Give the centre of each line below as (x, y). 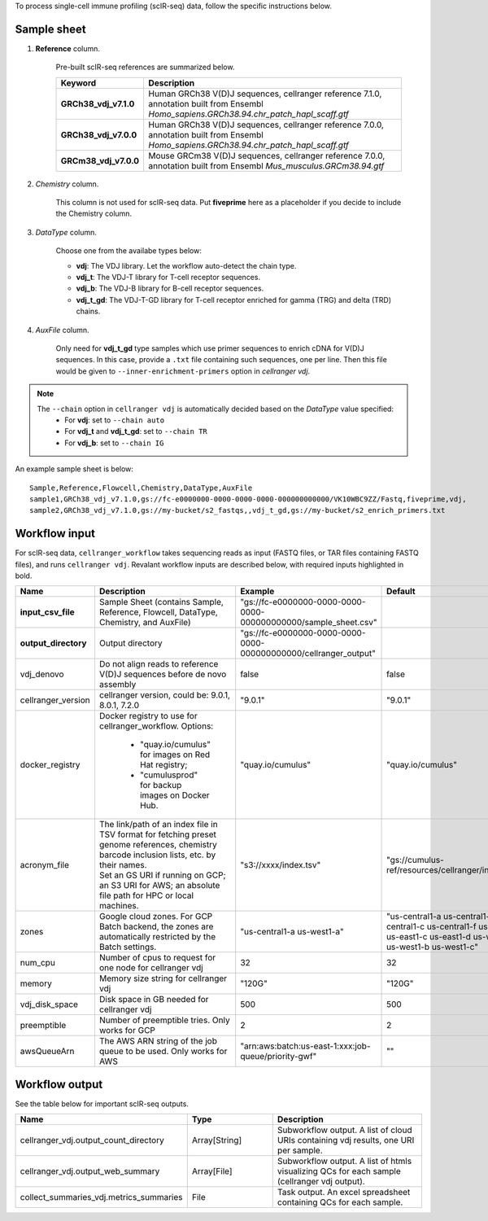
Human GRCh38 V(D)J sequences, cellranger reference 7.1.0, (265, 94)
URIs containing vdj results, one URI (346, 1140)
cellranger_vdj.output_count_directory (92, 1140)
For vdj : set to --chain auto (115, 420)
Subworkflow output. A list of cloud (344, 1130)
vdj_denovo (42, 674)
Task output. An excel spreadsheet (344, 1193)
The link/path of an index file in (159, 825)
